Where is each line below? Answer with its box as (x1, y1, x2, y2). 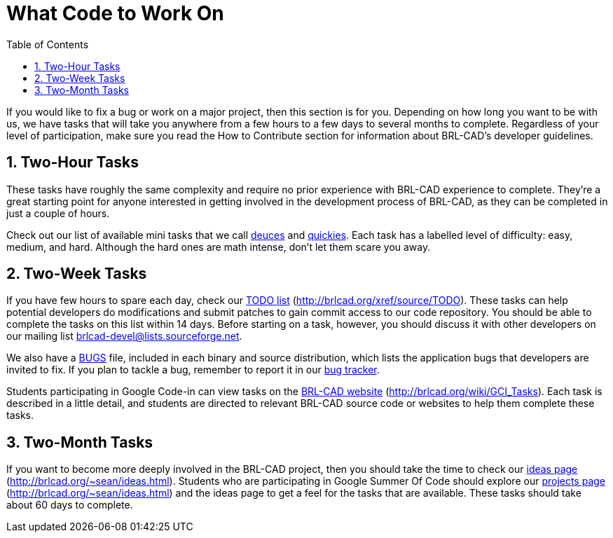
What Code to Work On (6, 1, 224, 25)
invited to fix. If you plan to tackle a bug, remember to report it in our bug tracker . (6, 364, 380, 376)
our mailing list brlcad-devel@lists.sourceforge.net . (6, 330, 242, 343)
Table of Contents (6, 38, 89, 50)
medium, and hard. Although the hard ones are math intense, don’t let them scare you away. (6, 240, 431, 253)
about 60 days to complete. (6, 499, 133, 511)
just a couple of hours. (6, 207, 110, 219)
